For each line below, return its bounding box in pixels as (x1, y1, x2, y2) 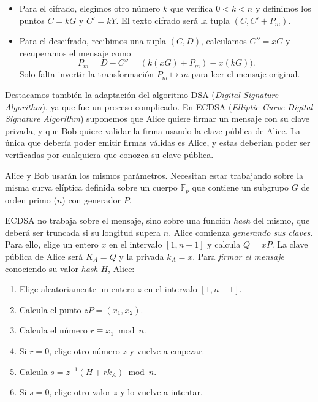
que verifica (170, 2, 213, 14)
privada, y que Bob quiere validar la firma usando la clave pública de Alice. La (5, 124, 301, 137)
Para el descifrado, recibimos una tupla (19, 34, 167, 47)
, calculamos (201, 34, 247, 47)
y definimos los (255, 2, 311, 14)
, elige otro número (49, 344, 120, 357)
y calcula (207, 238, 241, 251)
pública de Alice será (5, 249, 83, 262)
